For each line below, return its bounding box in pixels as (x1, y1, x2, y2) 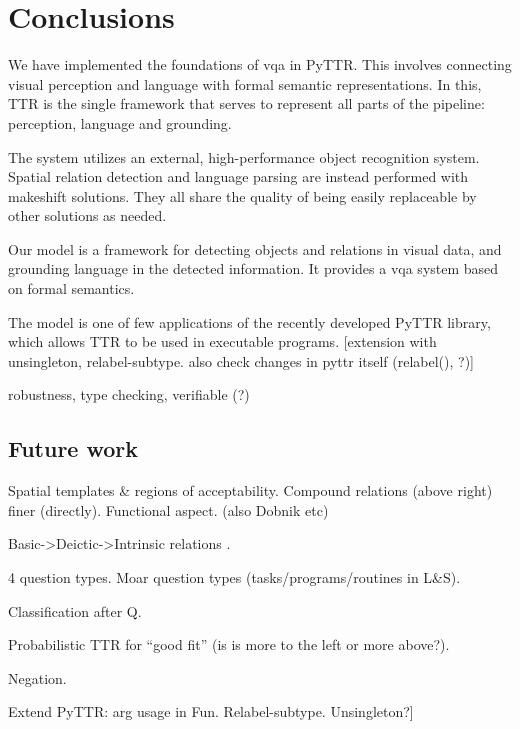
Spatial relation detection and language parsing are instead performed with (8, 166, 469, 187)
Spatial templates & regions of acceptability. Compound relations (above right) (8, 480, 493, 501)
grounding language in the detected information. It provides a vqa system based (8, 258, 499, 279)
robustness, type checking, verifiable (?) (8, 384, 250, 405)
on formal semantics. (8, 278, 135, 299)
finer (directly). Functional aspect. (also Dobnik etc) (8, 499, 329, 520)
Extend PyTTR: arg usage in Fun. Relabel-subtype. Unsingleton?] (8, 701, 414, 722)
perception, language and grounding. (8, 112, 232, 133)
